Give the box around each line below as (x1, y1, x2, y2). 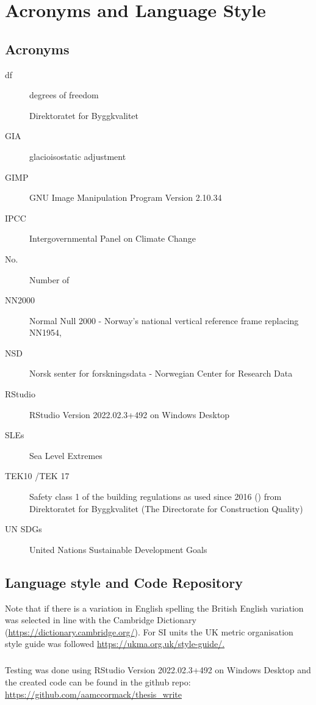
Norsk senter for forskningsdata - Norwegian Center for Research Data (29, 367, 293, 380)
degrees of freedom (29, 89, 99, 101)
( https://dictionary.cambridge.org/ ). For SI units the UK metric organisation (5, 625, 293, 638)
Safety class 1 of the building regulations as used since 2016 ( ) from (29, 490, 282, 503)
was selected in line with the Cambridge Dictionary (5, 613, 196, 626)
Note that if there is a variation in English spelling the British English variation (5, 601, 304, 614)
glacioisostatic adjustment (29, 150, 126, 162)
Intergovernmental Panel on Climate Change (29, 232, 196, 245)
